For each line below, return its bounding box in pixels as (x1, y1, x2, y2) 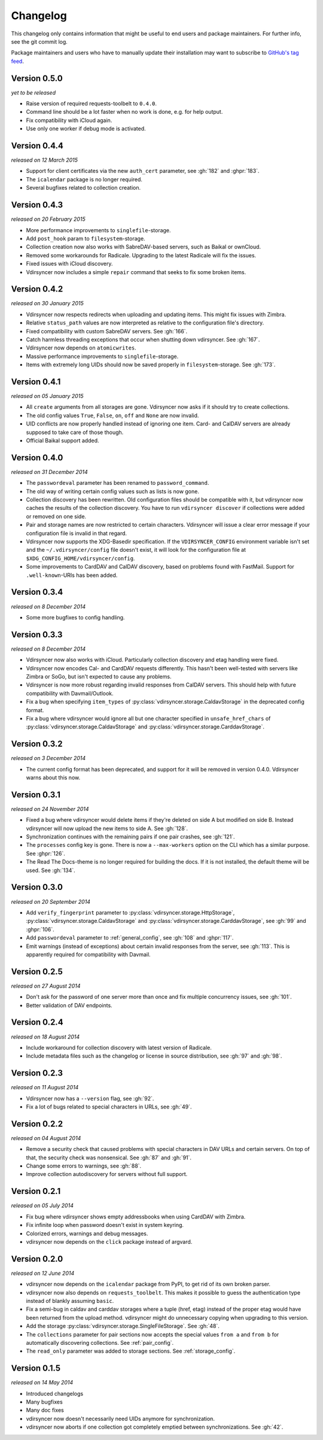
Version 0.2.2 (11, 1119, 63, 1129)
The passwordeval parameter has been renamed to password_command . (26, 479, 209, 487)
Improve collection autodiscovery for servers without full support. (26, 1171, 188, 1178)
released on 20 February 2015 (11, 215, 86, 223)
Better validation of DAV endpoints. (26, 1001, 113, 1008)
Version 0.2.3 (11, 1068, 63, 1079)
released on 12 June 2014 (11, 1269, 75, 1277)
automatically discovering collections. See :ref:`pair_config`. (26, 1339, 174, 1346)
